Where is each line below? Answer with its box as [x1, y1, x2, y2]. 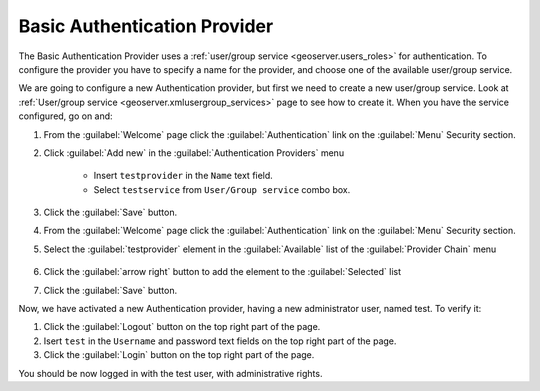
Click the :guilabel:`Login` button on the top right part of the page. [43, 349, 315, 361]
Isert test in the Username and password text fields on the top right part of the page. [43, 335, 397, 347]
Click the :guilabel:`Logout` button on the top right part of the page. [43, 321, 321, 333]
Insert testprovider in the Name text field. [93, 170, 274, 182]
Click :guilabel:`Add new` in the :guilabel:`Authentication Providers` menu [43, 146, 345, 159]
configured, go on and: [18, 110, 114, 122]
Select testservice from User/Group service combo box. [93, 183, 351, 195]
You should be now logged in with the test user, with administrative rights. [18, 367, 323, 379]
